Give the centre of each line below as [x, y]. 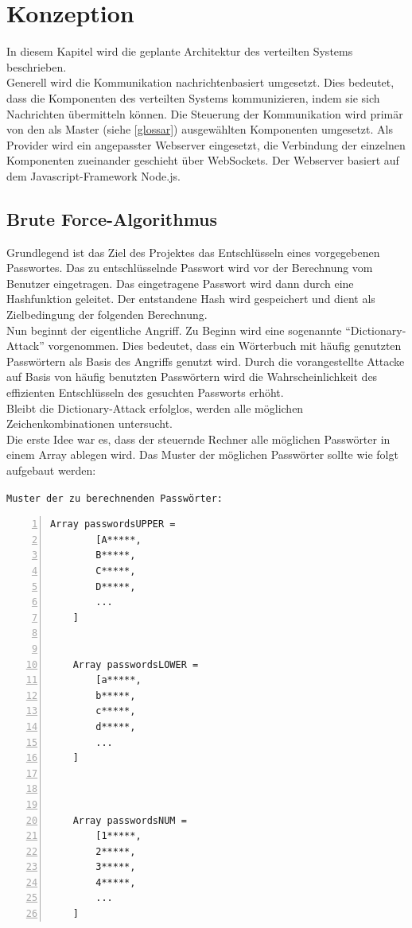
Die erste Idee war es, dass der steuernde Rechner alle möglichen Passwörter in [198, 439]
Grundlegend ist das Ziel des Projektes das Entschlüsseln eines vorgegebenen [193, 252]
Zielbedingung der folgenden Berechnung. [107, 315]
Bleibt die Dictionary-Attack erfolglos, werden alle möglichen [155, 408]
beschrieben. [37, 66]
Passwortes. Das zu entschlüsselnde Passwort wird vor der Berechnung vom [190, 268]
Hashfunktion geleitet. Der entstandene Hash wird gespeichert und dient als [191, 299]
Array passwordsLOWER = [136, 664]
